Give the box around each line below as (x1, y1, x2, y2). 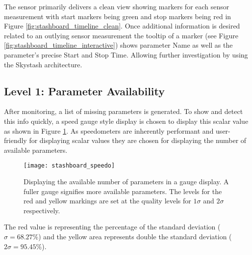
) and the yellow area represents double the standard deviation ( (38, 231, 232, 241)
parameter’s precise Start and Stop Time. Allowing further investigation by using (4, 49, 248, 59)
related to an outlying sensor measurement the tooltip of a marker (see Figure (4, 30, 238, 40)
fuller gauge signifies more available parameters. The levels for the (24, 186, 222, 196)
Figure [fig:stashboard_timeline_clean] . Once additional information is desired (4, 21, 240, 31)
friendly (4, 135, 27, 145)
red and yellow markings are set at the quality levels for (24, 196, 191, 206)
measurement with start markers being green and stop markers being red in (4, 11, 231, 21)
